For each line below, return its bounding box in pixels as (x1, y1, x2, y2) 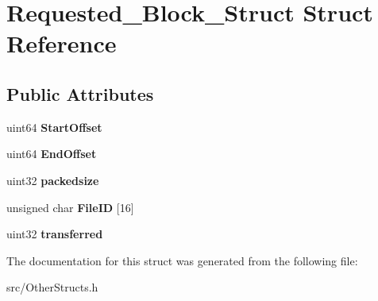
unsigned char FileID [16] (6, 199, 134, 215)
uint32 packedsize (6, 172, 99, 188)
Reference (6, 27, 117, 60)
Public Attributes (6, 81, 154, 106)
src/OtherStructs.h (6, 279, 98, 295)
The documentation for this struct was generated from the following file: (6, 252, 358, 268)
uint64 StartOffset (6, 118, 102, 135)
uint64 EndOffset (6, 145, 97, 162)
